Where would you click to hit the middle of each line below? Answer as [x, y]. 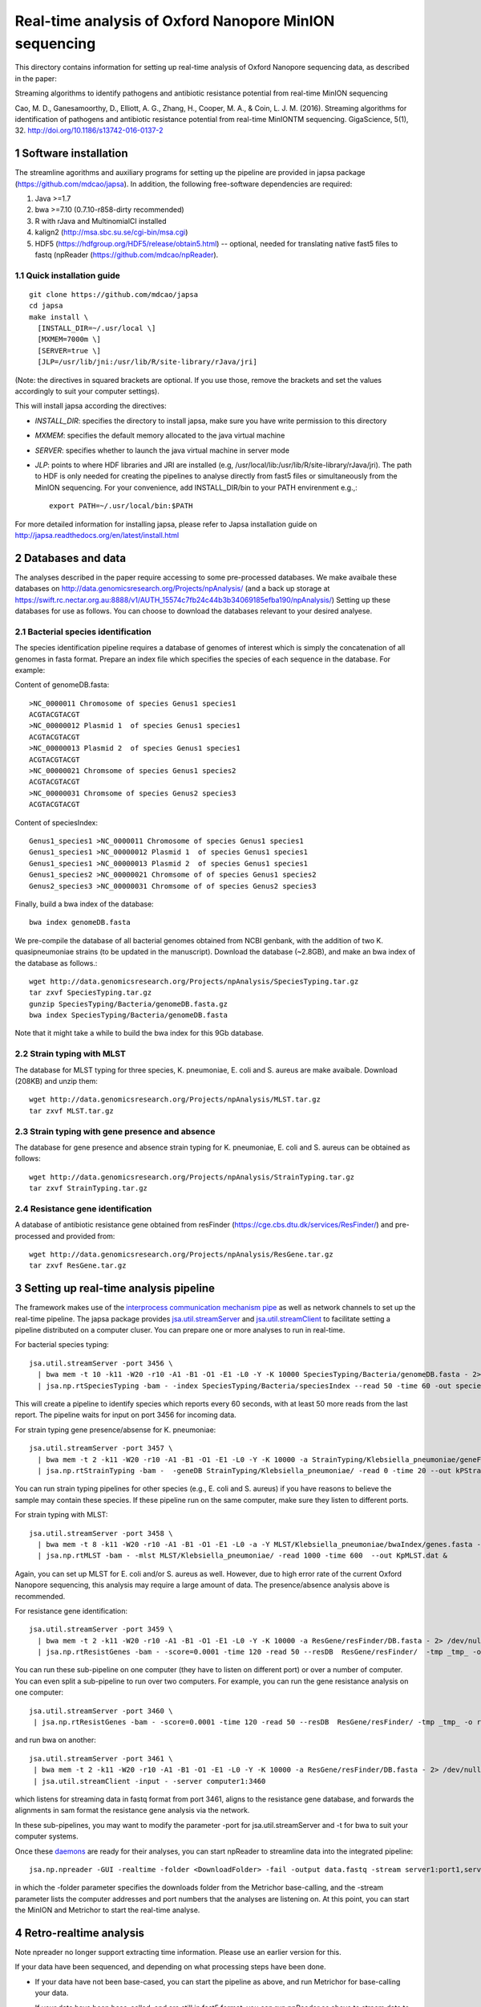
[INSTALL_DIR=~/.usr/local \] [97, 328]
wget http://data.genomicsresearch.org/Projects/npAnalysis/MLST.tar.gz [175, 1099]
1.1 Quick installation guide [67, 275]
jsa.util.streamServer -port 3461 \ [101, 1759]
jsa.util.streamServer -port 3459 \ [101, 1629]
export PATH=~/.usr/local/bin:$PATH [121, 506]
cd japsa [46, 306]
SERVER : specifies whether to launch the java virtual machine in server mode [162, 450]
